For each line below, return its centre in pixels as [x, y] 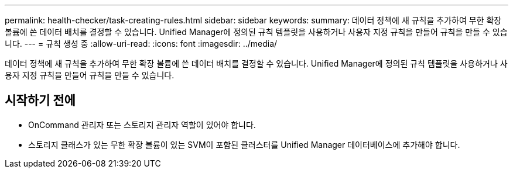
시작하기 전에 [40, 101]
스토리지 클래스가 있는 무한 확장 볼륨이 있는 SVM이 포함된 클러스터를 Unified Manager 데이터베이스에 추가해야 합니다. [244, 144]
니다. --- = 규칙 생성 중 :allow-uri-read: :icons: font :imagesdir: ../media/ [141, 44]
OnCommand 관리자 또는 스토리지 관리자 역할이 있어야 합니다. [142, 124]
